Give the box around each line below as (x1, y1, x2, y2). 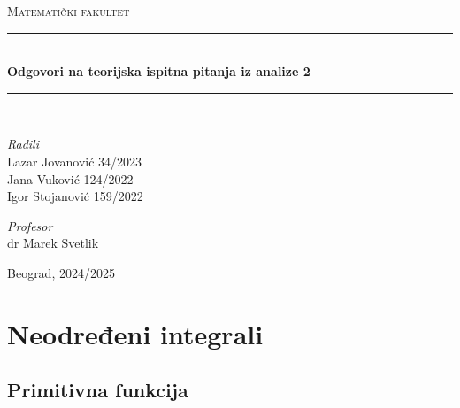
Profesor (7, 216, 53, 235)
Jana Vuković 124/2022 (7, 169, 134, 188)
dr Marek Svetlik (7, 234, 99, 252)
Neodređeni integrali (7, 315, 264, 351)
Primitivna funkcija (7, 376, 188, 404)
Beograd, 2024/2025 (7, 263, 115, 281)
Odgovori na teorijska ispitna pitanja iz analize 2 (7, 62, 310, 81)
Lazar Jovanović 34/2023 (7, 151, 142, 170)
